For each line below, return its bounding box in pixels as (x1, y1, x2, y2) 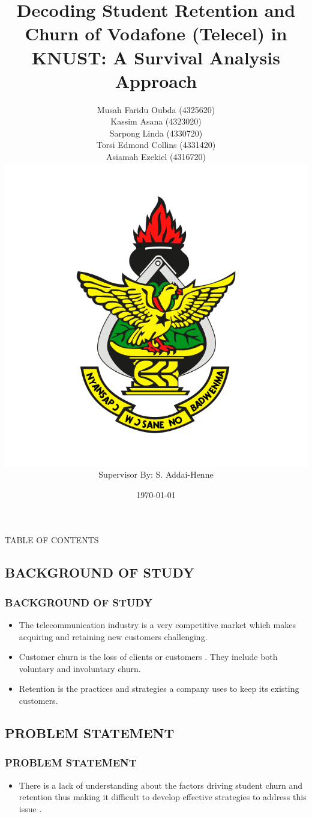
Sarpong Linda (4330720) (109, 126, 203, 139)
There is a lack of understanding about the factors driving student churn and (19, 778, 303, 791)
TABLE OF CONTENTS (5, 534, 99, 546)
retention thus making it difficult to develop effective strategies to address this (19, 791, 307, 803)
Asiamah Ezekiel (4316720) (106, 150, 206, 163)
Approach (115, 68, 197, 93)
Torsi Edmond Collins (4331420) (96, 138, 216, 151)
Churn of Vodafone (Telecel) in (25, 21, 287, 46)
